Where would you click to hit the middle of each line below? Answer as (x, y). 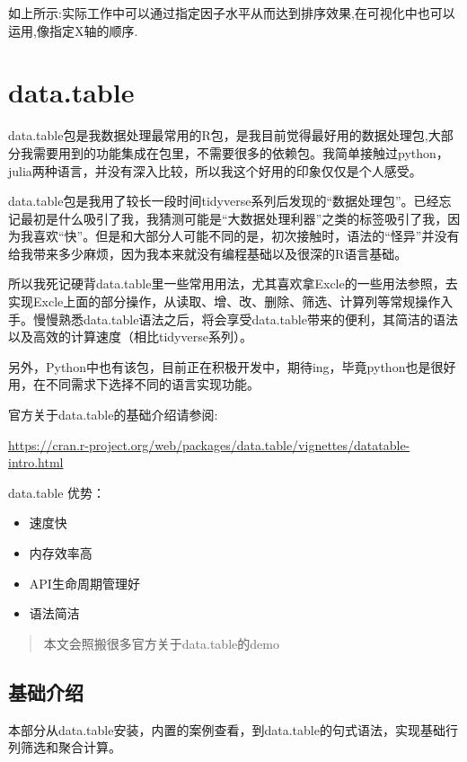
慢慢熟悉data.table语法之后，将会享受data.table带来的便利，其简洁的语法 (245, 319)
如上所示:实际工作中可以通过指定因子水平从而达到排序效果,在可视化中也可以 (232, 13)
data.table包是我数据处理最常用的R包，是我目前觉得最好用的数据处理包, (218, 135)
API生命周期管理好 (84, 583)
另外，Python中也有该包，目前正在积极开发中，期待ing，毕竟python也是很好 (232, 366)
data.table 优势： (57, 492)
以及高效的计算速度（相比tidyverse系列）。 (130, 337)
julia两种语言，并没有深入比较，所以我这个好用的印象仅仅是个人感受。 (215, 170)
